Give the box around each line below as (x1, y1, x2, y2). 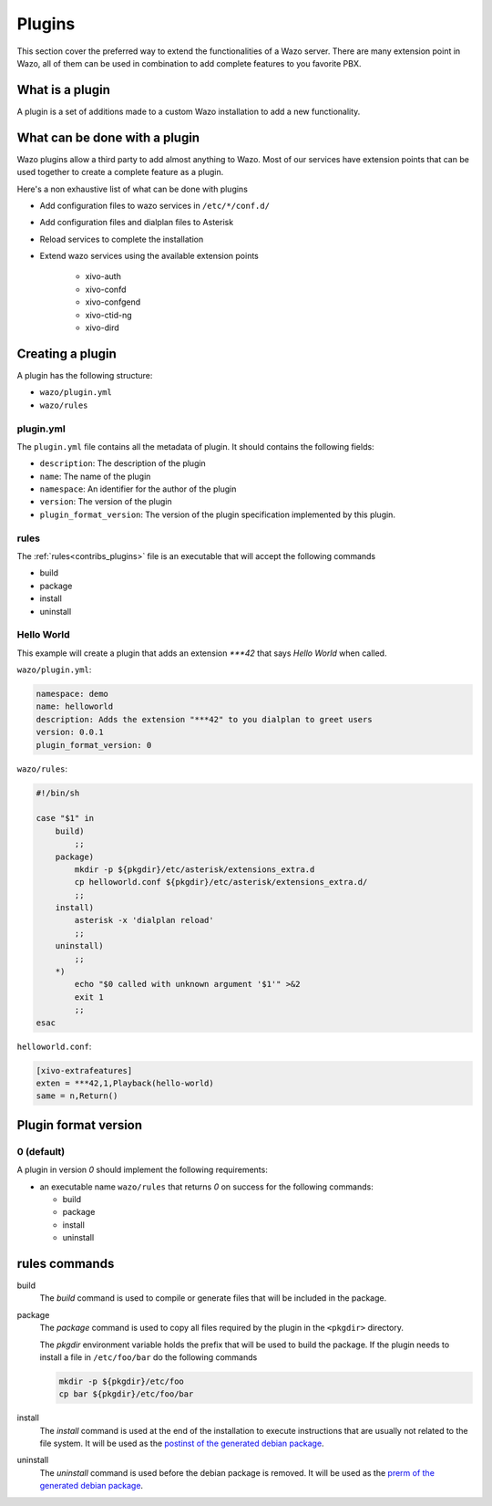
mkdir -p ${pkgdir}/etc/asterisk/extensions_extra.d (74, 864, 315, 875)
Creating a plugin (16, 346, 118, 361)
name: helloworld (36, 701, 114, 711)
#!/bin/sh (36, 787, 80, 798)
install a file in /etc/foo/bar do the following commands (39, 1351, 258, 1363)
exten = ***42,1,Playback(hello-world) (36, 1077, 214, 1088)
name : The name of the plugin (39, 471, 151, 482)
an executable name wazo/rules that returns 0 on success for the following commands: (39, 1181, 374, 1192)
